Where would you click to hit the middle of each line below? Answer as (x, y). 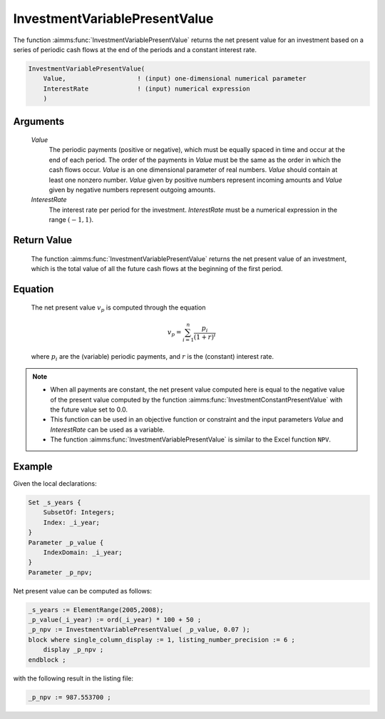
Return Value (43, 240)
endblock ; (47, 659)
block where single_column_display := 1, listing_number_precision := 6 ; (162, 639)
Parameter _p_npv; (60, 572)
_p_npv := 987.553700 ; (70, 697)
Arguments (39, 121)
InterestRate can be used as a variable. (108, 429)
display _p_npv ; (73, 650)
